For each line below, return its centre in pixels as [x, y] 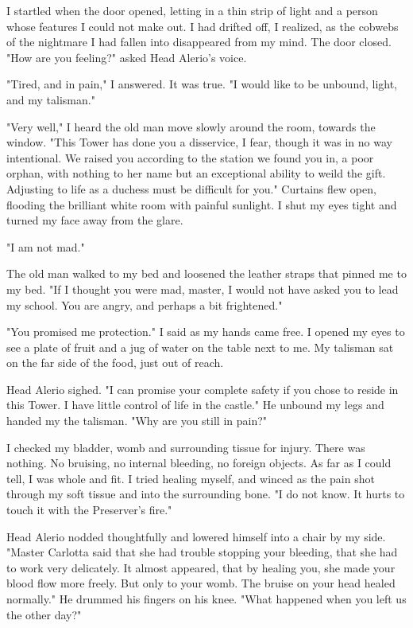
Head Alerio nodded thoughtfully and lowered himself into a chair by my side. [196, 536]
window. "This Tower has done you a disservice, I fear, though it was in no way [199, 142]
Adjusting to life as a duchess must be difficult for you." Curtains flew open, [191, 188]
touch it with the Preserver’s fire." [89, 510]
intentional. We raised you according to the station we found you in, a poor [190, 157]
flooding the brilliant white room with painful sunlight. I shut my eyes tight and [202, 204]
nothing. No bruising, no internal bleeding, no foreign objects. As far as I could [199, 463]
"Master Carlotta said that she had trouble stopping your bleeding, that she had [202, 552]
